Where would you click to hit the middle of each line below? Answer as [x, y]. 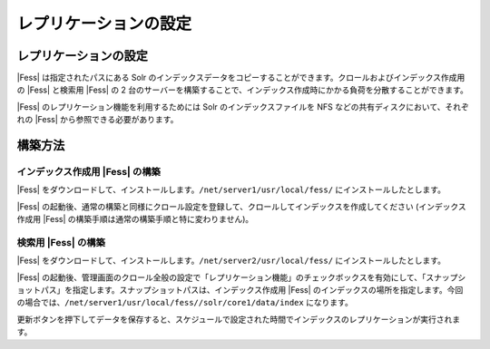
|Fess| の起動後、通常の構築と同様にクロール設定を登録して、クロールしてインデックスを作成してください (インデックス [241, 206]
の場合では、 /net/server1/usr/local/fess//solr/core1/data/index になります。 [185, 303]
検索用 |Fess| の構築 [61, 242]
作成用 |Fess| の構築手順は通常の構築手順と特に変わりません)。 [135, 219]
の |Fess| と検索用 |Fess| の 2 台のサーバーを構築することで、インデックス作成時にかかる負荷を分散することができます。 [243, 90]
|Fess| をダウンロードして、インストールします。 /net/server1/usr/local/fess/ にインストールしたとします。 [231, 189]
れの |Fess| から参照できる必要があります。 [98, 120]
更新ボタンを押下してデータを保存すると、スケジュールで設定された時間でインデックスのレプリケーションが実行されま [239, 319]
